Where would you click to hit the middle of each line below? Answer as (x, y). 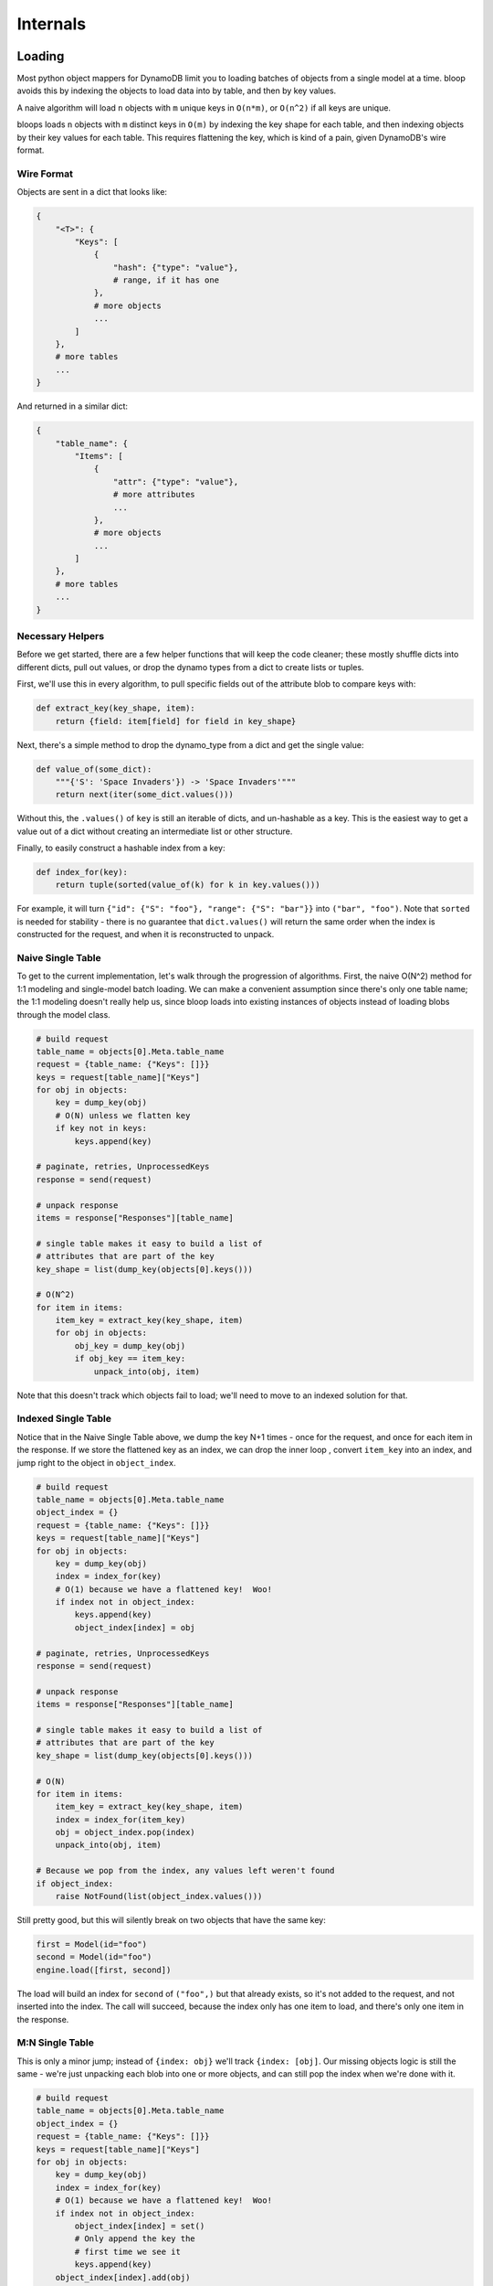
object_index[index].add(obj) (123, 2277)
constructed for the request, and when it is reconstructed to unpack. (146, 935)
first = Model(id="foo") (92, 1944)
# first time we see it (128, 2251)
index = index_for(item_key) (121, 1819)
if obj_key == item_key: (130, 1359)
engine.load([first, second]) (104, 1970)
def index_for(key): (82, 872)
